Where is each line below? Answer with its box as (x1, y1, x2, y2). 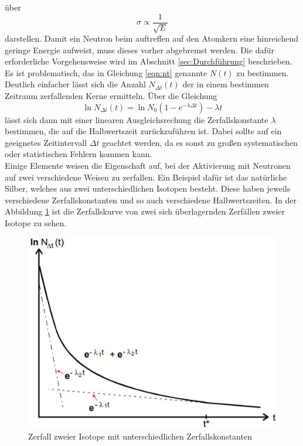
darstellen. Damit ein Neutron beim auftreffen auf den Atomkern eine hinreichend (5, 32, 298, 45)
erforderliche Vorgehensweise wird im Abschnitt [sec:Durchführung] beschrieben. (5, 55, 292, 67)
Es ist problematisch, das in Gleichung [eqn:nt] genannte (5, 66, 207, 79)
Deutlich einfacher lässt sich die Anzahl (5, 78, 146, 90)
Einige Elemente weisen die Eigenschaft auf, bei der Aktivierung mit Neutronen (5, 159, 291, 171)
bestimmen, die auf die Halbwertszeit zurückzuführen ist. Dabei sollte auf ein (5, 125, 282, 137)
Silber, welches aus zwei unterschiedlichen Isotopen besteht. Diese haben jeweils (5, 182, 291, 195)
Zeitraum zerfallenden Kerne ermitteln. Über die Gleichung (5, 90, 217, 102)
